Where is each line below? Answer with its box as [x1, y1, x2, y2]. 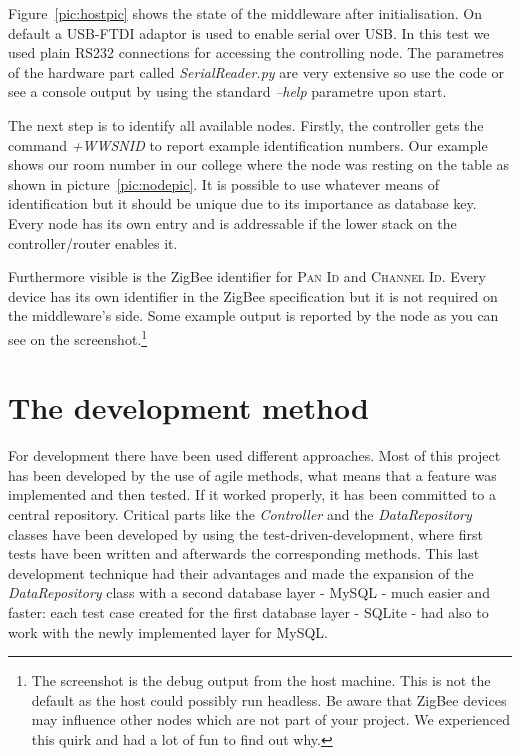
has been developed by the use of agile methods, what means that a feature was [8, 464, 497, 485]
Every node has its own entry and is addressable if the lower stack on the [8, 212, 457, 233]
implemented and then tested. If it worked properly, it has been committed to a [8, 484, 496, 505]
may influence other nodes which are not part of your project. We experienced [31, 709, 511, 730]
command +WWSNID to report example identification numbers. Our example [8, 134, 488, 155]
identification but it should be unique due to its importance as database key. [8, 193, 477, 214]
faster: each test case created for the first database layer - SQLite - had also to [8, 602, 489, 623]
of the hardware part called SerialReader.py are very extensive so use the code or [8, 61, 504, 82]
